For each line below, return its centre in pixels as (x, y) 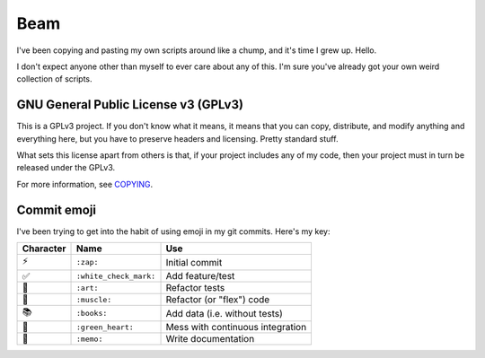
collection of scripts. (55, 79)
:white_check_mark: (116, 276)
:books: (92, 314)
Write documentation (210, 339)
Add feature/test (200, 276)
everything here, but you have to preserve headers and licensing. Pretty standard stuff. (177, 138)
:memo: (90, 339)
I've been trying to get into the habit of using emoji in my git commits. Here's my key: (174, 231)
